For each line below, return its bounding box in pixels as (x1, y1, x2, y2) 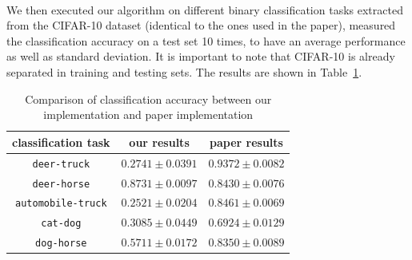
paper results (210, 133, 283, 150)
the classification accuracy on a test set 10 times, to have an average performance (6, 32, 406, 49)
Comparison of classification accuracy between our (25, 90, 272, 107)
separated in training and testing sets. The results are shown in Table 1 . (6, 63, 362, 80)
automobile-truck (15, 198, 107, 210)
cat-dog (41, 218, 82, 230)
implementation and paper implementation (43, 106, 254, 123)
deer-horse (32, 178, 90, 190)
